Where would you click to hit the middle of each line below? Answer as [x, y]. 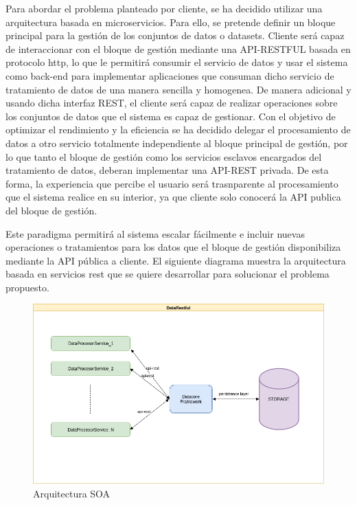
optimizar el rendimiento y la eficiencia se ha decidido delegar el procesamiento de [178, 130]
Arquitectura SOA [72, 493]
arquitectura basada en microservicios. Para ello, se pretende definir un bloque [171, 22]
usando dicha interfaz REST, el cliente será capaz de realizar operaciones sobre [172, 103]
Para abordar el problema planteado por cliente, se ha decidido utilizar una [164, 8]
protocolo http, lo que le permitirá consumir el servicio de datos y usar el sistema [177, 62]
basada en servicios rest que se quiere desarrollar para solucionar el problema [168, 274]
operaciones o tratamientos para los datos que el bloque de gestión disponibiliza [173, 247]
